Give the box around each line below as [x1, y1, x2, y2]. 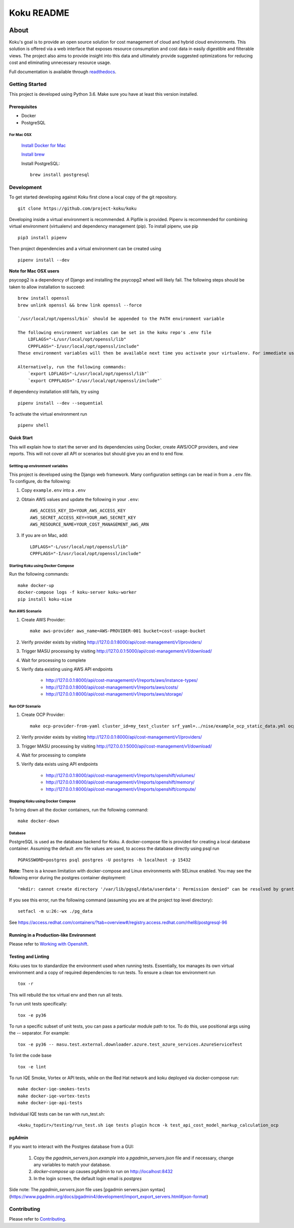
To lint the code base [9, 1053, 51, 1059]
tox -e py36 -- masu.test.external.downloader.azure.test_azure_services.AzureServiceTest [18, 1041, 243, 1047]
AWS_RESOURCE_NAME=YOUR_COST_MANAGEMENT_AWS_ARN [30, 521, 149, 527]
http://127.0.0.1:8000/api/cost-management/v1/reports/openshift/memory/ [46, 779, 195, 785]
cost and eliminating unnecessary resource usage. [9, 59, 111, 66]
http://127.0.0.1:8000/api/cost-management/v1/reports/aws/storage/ [46, 691, 183, 697]
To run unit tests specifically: [9, 1001, 68, 1007]
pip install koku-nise [18, 596, 73, 602]
